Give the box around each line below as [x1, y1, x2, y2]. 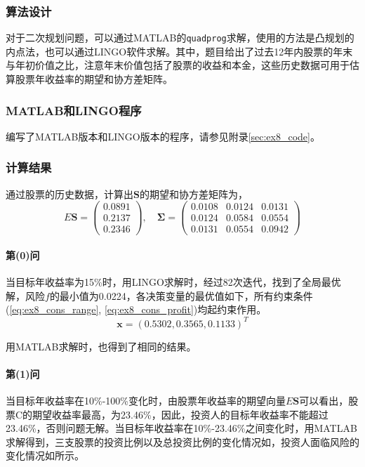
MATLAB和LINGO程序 [6, 101, 142, 119]
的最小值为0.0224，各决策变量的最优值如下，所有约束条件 [49, 288, 313, 303]
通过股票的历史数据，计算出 [6, 186, 133, 201]
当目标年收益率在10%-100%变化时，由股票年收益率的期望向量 [6, 393, 286, 407]
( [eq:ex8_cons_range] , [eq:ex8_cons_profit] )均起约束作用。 [6, 302, 267, 317]
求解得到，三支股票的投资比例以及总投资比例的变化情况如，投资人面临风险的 [6, 434, 359, 449]
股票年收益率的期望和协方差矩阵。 [15, 72, 173, 86]
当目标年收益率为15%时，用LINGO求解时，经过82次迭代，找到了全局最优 [6, 275, 341, 289]
